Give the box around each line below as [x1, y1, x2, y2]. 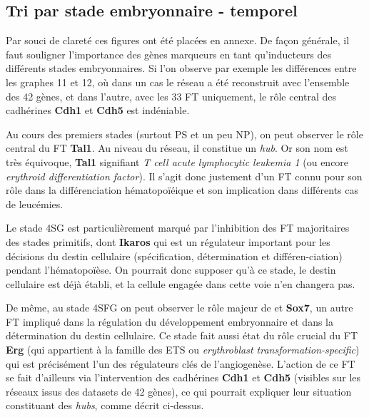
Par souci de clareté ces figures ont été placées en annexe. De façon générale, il [6, 33, 350, 48]
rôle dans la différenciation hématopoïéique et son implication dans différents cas [6, 182, 358, 197]
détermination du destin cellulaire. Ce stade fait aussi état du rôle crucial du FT [6, 328, 358, 343]
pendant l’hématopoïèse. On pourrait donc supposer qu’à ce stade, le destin [6, 262, 336, 277]
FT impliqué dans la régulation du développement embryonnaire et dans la [6, 314, 333, 329]
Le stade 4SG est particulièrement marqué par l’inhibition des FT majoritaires [6, 220, 350, 235]
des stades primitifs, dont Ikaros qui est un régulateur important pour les [6, 234, 330, 249]
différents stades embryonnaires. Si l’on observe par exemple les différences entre [6, 61, 357, 76]
